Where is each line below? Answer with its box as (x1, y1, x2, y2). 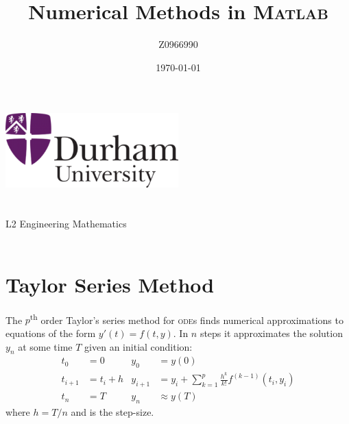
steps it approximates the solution (200, 325, 343, 340)
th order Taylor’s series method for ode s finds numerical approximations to (29, 310, 344, 327)
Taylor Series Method (5, 270, 215, 298)
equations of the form (5, 325, 96, 340)
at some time (18, 339, 73, 353)
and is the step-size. (71, 404, 154, 419)
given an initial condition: (84, 339, 193, 353)
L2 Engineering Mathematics (5, 216, 127, 231)
